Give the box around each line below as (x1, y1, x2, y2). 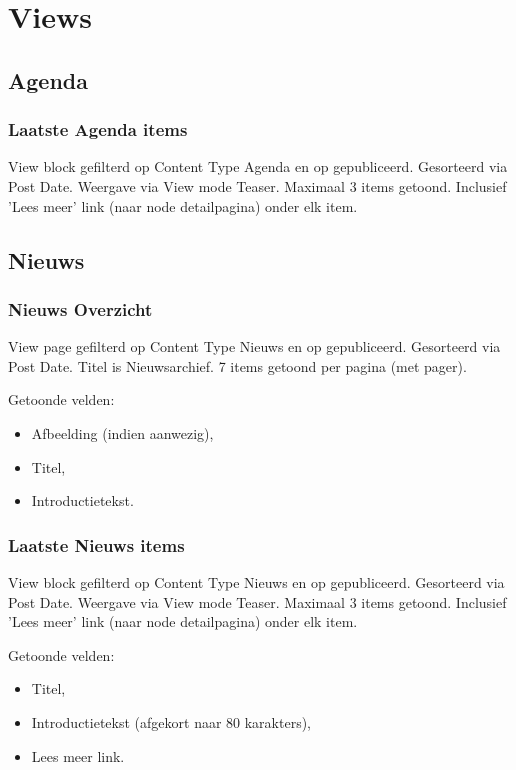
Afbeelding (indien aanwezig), (31, 422, 214, 443)
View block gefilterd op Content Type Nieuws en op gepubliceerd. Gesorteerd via (8, 571, 505, 592)
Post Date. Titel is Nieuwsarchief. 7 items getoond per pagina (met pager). (8, 355, 467, 376)
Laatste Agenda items (8, 117, 188, 142)
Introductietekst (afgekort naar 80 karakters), (31, 711, 311, 732)
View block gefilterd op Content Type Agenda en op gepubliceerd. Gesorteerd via (8, 156, 508, 177)
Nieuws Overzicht (8, 296, 153, 321)
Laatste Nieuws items (8, 532, 185, 557)
